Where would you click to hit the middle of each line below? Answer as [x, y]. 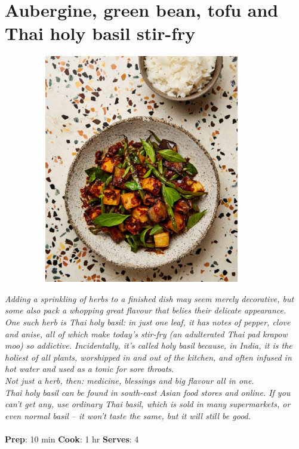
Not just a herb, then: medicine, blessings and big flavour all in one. [130, 380]
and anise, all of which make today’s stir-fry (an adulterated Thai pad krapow [146, 333]
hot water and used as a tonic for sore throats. [90, 369]
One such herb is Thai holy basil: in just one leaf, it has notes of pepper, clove [148, 322]
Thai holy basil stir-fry [100, 33]
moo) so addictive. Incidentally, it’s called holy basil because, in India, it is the [149, 345]
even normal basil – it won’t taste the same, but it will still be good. [128, 415]
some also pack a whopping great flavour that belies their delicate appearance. [146, 310]
